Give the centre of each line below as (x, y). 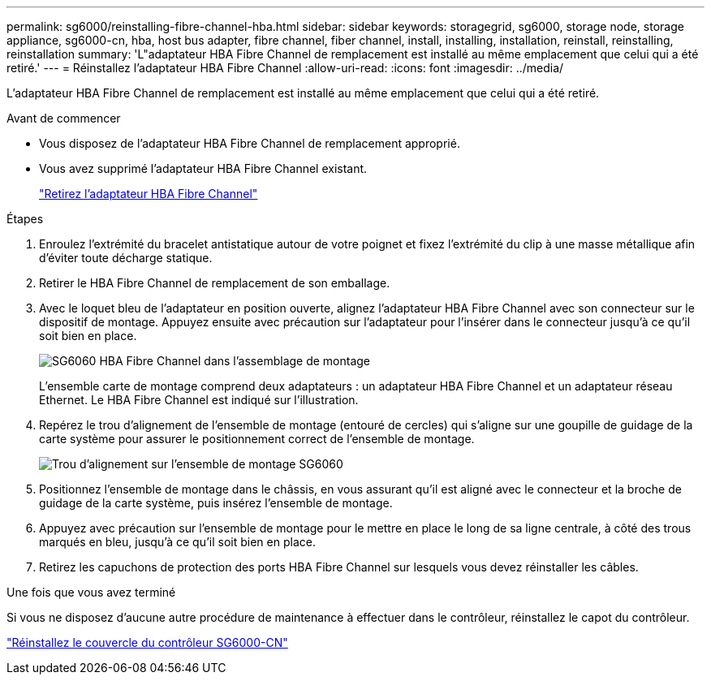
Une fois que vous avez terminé (91, 592)
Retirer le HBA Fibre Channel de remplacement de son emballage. (215, 283)
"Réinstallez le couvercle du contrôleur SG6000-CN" (147, 642)
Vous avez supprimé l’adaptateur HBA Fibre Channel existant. (203, 168)
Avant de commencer (64, 118)
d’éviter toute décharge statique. (126, 258)
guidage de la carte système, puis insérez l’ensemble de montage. (216, 503)
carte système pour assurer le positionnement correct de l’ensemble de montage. (257, 439)
